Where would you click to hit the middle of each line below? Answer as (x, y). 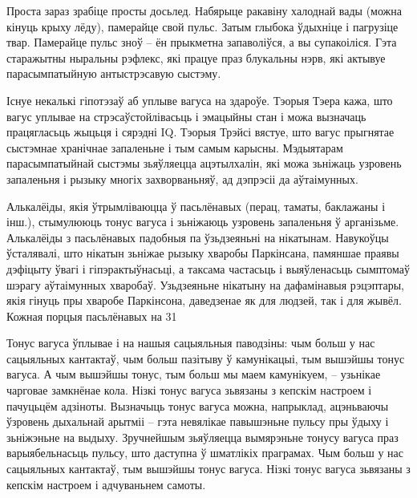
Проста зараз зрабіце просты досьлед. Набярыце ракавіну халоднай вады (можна (204, 10)
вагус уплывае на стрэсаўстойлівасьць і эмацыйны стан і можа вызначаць (186, 116)
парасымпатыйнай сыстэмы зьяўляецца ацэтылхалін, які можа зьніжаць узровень (204, 163)
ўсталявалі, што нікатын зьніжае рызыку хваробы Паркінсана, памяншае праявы (203, 253)
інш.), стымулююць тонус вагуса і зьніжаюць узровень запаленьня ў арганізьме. (203, 222)
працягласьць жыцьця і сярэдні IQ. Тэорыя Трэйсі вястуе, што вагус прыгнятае (200, 132)
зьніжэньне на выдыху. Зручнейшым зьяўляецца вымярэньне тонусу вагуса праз (202, 437)
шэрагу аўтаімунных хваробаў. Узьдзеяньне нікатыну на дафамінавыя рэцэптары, (205, 284)
